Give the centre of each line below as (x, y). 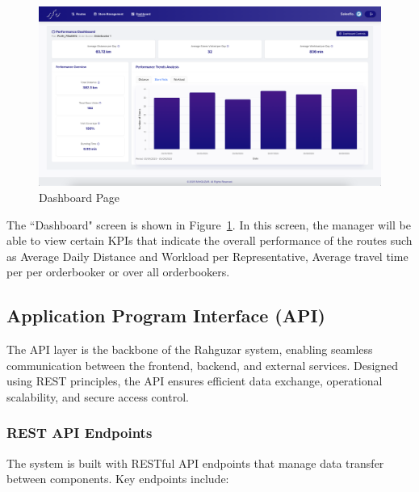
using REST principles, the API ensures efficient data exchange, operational (195, 381)
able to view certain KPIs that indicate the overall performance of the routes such (209, 240)
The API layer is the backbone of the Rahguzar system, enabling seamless (190, 349)
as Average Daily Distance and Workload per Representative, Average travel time (207, 256)
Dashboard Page (80, 197)
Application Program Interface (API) (166, 315)
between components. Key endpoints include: (118, 479)
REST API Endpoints (80, 433)
